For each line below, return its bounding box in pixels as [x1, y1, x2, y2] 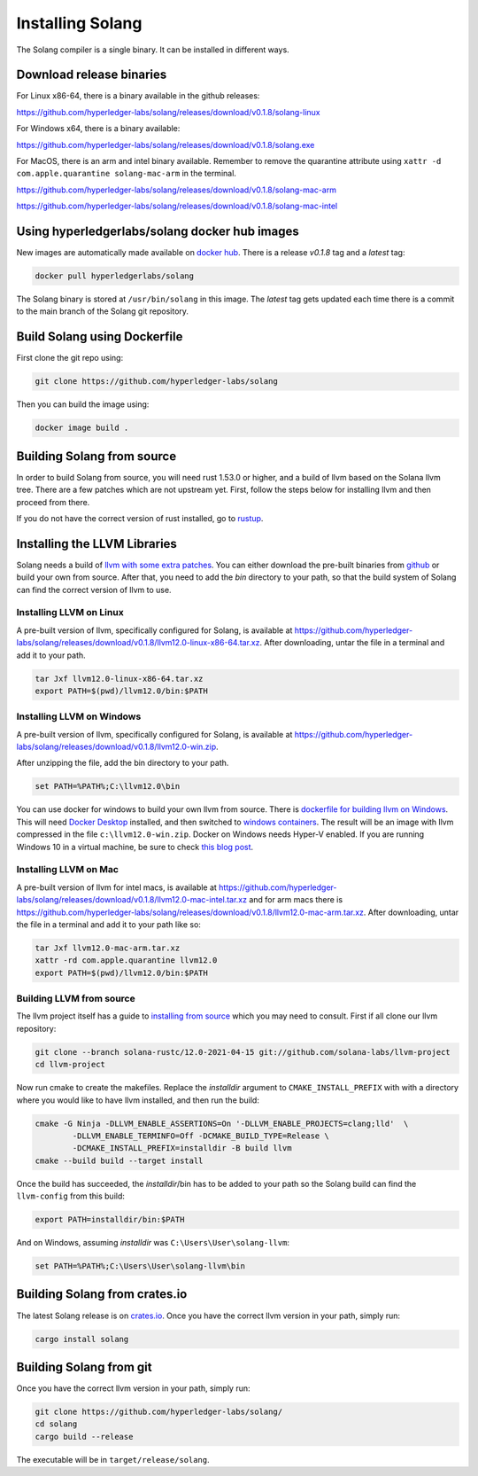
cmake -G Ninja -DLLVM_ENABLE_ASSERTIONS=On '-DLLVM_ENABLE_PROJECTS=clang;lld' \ [35, 1118, 409, 1128]
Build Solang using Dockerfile [16, 329, 183, 345]
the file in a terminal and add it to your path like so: [16, 918, 201, 930]
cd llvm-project [35, 1059, 106, 1070]
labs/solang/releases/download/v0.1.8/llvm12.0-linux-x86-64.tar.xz [16, 637, 260, 648]
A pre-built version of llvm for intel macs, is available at [16, 882, 217, 893]
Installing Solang [16, 13, 143, 33]
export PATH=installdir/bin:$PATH [35, 1214, 185, 1225]
